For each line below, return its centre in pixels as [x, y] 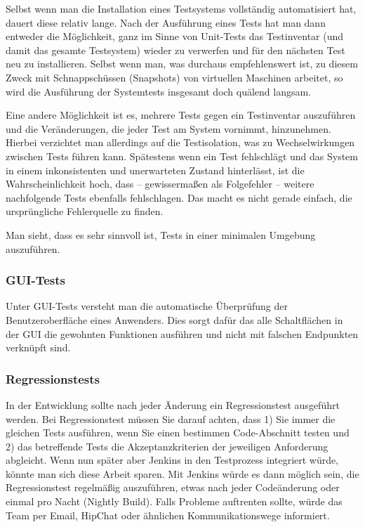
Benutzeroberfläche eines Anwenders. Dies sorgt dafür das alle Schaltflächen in [174, 319]
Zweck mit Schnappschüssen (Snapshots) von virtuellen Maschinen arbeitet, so [174, 77]
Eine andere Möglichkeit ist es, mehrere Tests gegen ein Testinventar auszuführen [181, 115]
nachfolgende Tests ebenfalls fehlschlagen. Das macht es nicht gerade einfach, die [179, 197]
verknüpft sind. [38, 347]
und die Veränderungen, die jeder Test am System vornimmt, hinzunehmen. [168, 128]
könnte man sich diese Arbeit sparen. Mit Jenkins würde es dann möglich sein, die [182, 473]
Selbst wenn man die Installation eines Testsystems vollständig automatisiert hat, [181, 8]
